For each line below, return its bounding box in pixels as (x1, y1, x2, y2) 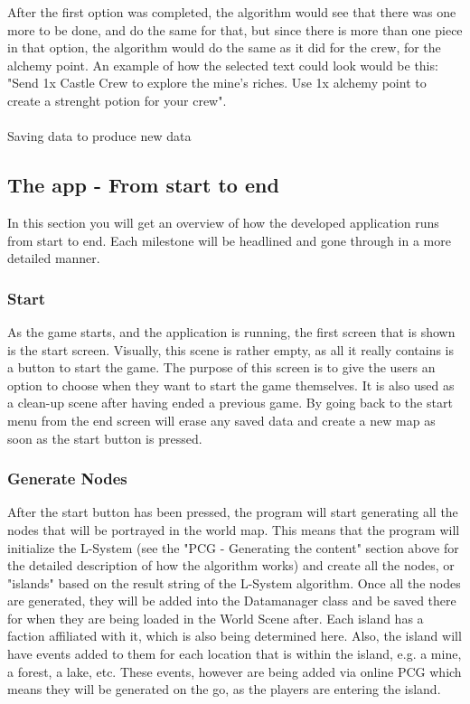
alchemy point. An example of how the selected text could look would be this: (7, 55, 438, 74)
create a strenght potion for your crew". (7, 90, 227, 109)
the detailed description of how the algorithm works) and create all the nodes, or (7, 556, 455, 575)
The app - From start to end (7, 171, 279, 199)
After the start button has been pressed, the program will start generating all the (7, 502, 458, 521)
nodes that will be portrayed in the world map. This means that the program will (7, 520, 460, 539)
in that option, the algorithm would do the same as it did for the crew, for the (7, 38, 441, 57)
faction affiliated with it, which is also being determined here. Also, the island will (7, 626, 462, 645)
